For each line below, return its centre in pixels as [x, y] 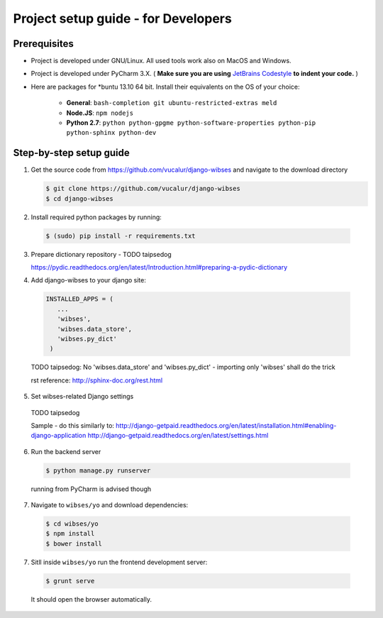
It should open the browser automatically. [91, 599]
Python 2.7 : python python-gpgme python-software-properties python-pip [191, 123]
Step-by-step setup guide [72, 153]
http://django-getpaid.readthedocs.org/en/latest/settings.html [178, 436]
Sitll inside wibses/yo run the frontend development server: [119, 562]
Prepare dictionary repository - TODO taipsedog [101, 254]
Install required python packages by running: [96, 217]
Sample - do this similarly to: [73, 425]
